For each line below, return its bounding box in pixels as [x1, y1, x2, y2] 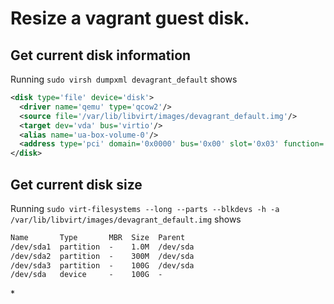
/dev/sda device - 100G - [10, 270, 163, 280]
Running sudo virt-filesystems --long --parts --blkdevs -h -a [10, 202, 280, 214]
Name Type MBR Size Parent [10, 232, 186, 242]
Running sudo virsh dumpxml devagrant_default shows [10, 73, 238, 85]
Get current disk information [10, 47, 192, 64]
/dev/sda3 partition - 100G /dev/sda [10, 260, 195, 271]
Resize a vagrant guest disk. [10, 7, 250, 30]
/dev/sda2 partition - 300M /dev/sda [10, 251, 195, 261]
